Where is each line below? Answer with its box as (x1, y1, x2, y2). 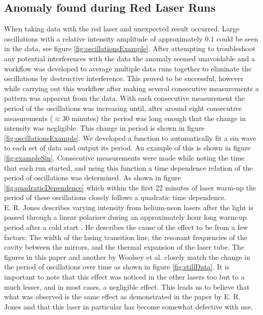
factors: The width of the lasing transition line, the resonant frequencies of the (4, 231, 247, 242)
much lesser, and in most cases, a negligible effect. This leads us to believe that (4, 281, 250, 292)
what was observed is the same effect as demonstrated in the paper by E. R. (4, 291, 241, 302)
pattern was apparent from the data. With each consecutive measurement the (4, 93, 245, 103)
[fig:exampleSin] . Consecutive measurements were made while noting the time (4, 152, 245, 163)
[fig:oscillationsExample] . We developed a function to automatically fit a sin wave (4, 132, 256, 143)
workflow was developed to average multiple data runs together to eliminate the (4, 63, 252, 73)
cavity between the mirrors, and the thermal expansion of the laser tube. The (4, 242, 245, 252)
